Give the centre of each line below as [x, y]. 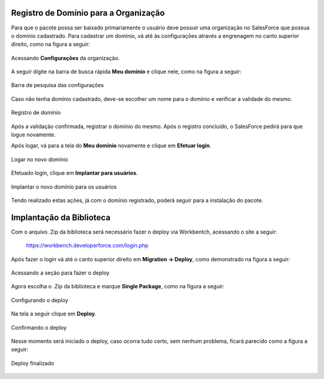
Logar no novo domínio [40, 159]
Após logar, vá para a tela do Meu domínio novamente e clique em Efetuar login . [111, 146]
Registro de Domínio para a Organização [88, 13]
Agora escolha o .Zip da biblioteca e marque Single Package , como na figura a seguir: [118, 287]
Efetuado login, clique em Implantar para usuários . [74, 173]
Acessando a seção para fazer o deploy [60, 273]
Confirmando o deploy [39, 327]
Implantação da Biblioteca [61, 217]
